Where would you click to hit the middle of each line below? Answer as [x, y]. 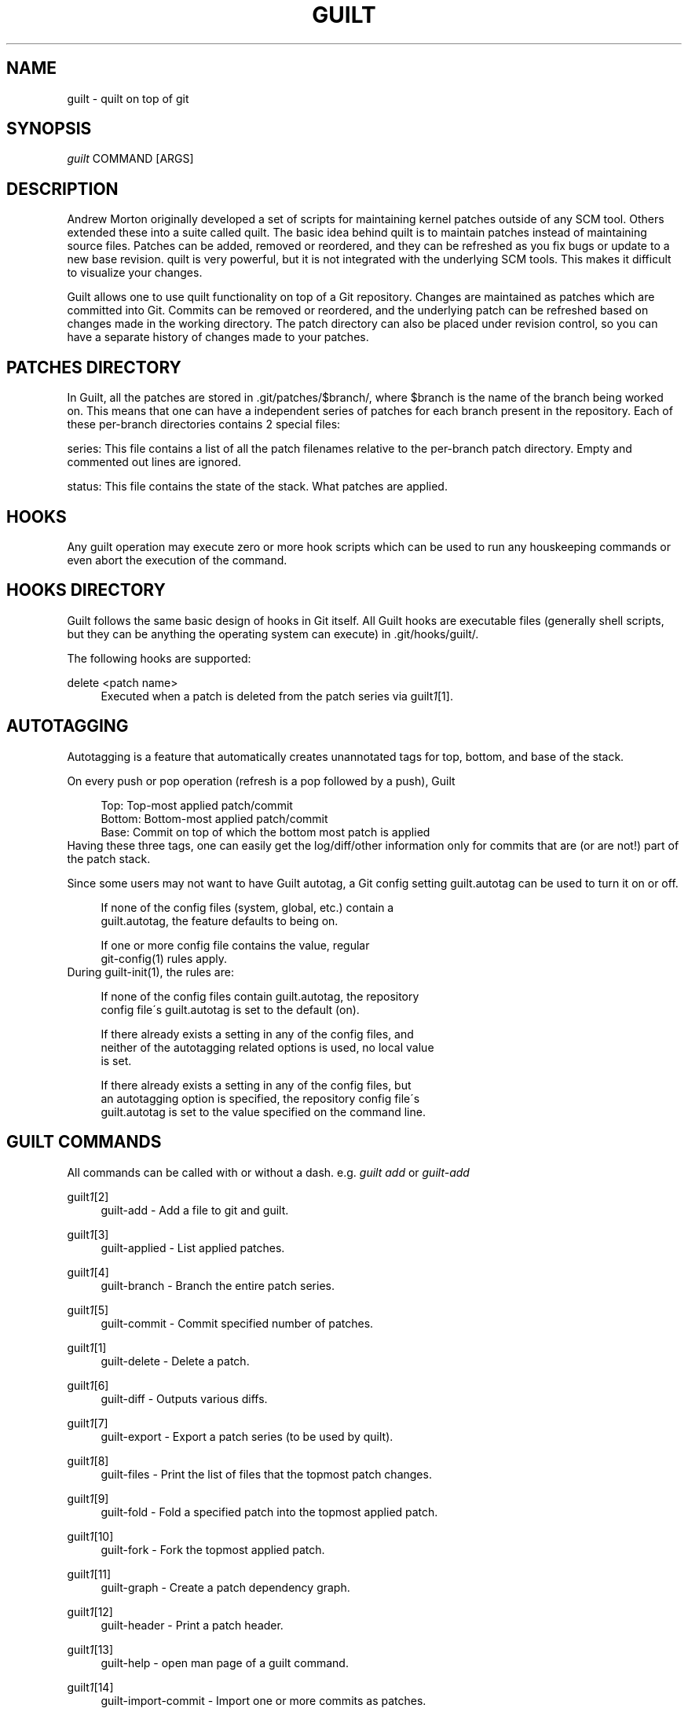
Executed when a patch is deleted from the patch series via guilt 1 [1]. [277, 696]
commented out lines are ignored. [154, 462]
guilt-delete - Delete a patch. [175, 1361]
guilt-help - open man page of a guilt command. [225, 1662]
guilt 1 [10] [90, 1536]
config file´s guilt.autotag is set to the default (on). [230, 1009]
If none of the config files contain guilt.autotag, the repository [260, 996]
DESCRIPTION [62, 189]
